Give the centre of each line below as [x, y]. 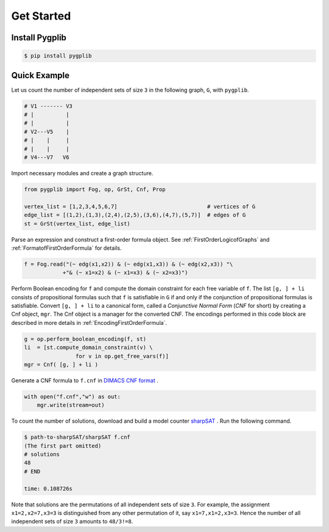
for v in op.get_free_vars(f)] [122, 356]
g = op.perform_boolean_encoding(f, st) [85, 339]
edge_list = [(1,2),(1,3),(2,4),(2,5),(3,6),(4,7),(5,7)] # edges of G [135, 215]
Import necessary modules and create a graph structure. [82, 173]
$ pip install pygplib [58, 56]
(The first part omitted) [63, 446]
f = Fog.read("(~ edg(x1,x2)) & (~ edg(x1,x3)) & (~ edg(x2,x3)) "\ [129, 264]
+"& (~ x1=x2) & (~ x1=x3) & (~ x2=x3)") [125, 273]
